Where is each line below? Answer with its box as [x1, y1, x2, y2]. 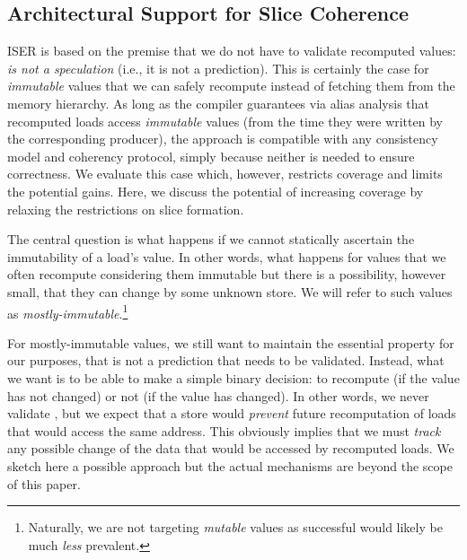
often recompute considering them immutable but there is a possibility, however [7, 265, 446, 284]
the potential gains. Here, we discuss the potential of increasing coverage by [7, 181, 424, 200]
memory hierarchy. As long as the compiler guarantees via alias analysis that [7, 93, 430, 112]
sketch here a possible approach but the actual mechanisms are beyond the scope [7, 456, 453, 475]
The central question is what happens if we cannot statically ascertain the [7, 230, 415, 249]
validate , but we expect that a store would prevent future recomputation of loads [7, 404, 456, 423]
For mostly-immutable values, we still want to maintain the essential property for [7, 333, 454, 352]
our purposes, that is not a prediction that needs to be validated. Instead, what [7, 351, 445, 370]
